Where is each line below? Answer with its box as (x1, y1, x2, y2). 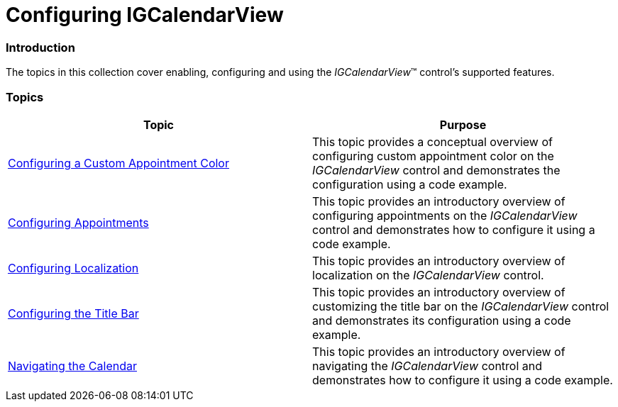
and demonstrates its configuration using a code (312, 313, 571, 328)
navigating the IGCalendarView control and (312, 358, 543, 373)
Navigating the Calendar (8, 358, 137, 373)
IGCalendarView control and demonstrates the (312, 162, 561, 177)
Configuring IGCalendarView (6, 3, 284, 27)
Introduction (6, 40, 75, 55)
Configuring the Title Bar (8, 306, 139, 320)
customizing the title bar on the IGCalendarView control (312, 299, 609, 313)
